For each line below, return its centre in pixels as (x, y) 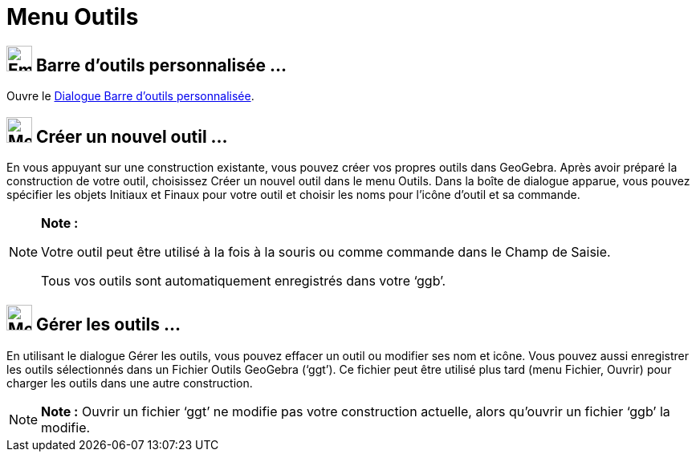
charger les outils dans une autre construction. (130, 383)
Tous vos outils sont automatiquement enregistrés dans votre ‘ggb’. (244, 281)
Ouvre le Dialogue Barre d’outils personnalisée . (130, 96)
